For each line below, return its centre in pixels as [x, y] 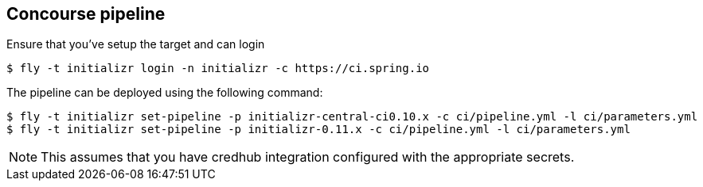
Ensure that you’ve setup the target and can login [136, 44]
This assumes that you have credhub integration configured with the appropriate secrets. [308, 157]
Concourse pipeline [86, 14]
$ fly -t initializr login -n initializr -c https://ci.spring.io [218, 69]
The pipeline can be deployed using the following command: [165, 93]
